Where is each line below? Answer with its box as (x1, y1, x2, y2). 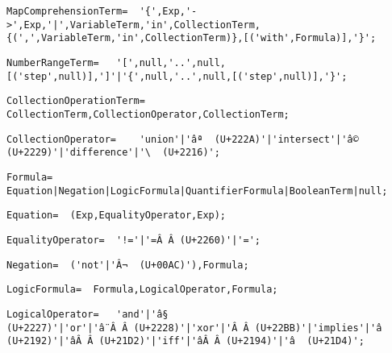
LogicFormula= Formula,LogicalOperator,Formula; (6, 284, 278, 296)
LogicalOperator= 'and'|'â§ (6, 308, 169, 320)
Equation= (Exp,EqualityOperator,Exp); (6, 210, 227, 222)
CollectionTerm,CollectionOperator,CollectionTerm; (6, 108, 290, 120)
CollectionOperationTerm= (6, 95, 145, 107)
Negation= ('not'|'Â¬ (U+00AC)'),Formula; (6, 259, 249, 271)
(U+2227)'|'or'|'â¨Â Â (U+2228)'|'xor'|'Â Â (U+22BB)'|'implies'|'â (6, 322, 382, 334)
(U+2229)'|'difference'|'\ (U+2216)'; (6, 147, 220, 159)
